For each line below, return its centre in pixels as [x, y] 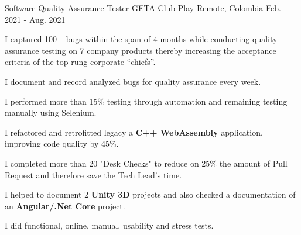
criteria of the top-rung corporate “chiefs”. [80, 62]
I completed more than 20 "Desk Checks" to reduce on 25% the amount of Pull [146, 163]
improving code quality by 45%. [62, 144]
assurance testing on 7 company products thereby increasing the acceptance [141, 50]
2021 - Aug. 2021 [35, 19]
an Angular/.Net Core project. [65, 205]
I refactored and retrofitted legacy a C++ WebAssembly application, [134, 132]
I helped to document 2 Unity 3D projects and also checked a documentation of [150, 194]
